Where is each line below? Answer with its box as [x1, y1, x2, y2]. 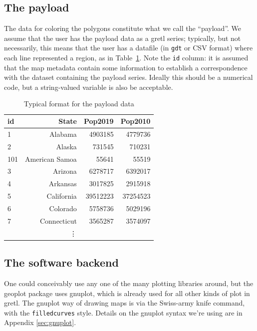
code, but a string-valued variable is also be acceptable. [4, 81, 173, 92]
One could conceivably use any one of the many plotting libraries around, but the [4, 278, 254, 288]
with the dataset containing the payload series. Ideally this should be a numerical [4, 72, 253, 82]
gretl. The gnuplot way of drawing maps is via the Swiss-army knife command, [4, 298, 245, 308]
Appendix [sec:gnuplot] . [4, 317, 76, 328]
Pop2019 [83, 116, 114, 126]
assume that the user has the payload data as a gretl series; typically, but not [4, 32, 241, 43]
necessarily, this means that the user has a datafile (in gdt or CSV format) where [4, 42, 253, 53]
